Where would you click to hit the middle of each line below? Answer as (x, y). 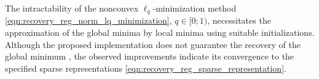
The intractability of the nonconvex (72, 8)
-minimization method (195, 8)
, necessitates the (239, 20)
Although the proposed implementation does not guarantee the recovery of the (153, 44)
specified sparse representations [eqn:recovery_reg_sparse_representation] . (146, 68)
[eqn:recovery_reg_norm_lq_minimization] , (89, 20)
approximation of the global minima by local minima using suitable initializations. (160, 33)
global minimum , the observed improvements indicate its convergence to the (150, 56)
